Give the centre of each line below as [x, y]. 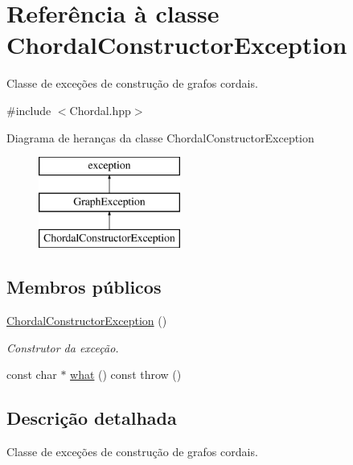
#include [29, 110]
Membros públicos [84, 287]
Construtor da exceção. [63, 347]
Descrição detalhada [92, 418]
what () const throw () [126, 374]
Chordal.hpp [100, 110]
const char [32, 374]
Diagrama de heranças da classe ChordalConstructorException [160, 137]
